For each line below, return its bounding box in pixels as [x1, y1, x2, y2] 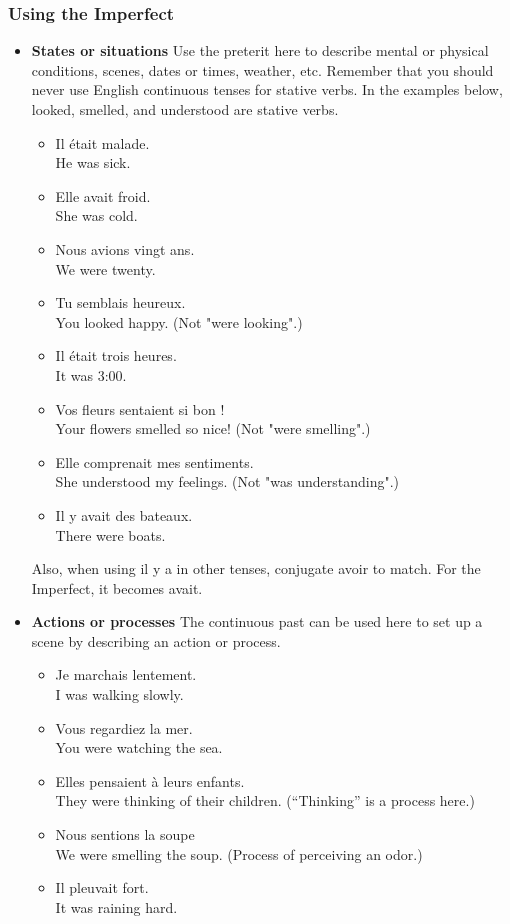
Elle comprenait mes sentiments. [55, 451, 254, 472]
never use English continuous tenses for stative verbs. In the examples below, [31, 79, 503, 100]
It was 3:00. [55, 364, 127, 385]
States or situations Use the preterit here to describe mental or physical [31, 40, 489, 61]
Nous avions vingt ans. [55, 238, 195, 259]
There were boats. [55, 524, 166, 545]
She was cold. [55, 205, 138, 226]
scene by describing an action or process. [31, 630, 281, 651]
